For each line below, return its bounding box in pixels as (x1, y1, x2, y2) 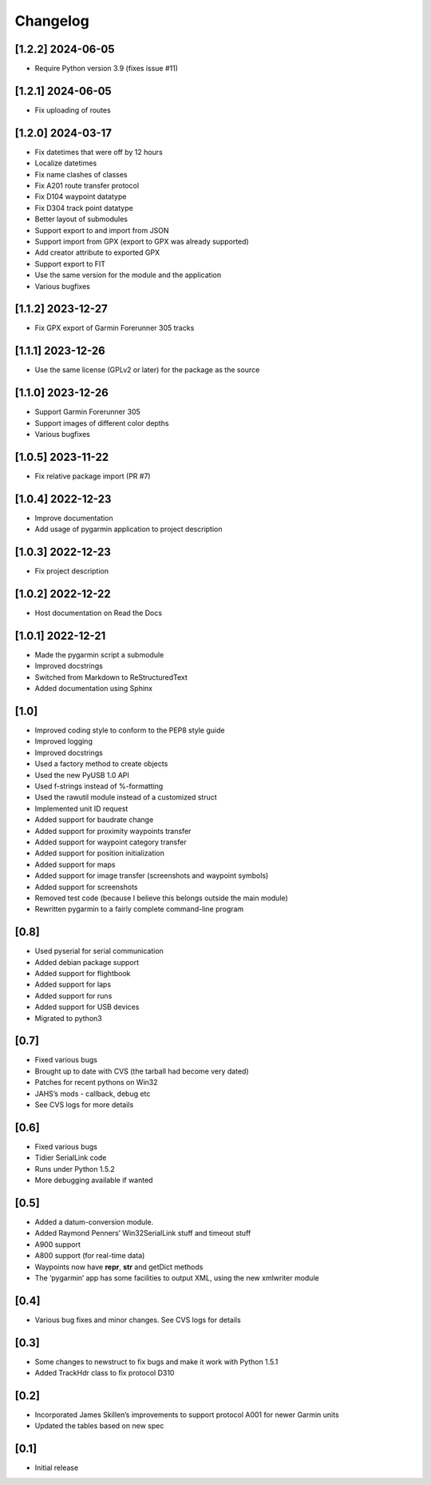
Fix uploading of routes (34, 105, 111, 115)
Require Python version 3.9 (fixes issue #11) (34, 64, 179, 73)
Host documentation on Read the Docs (34, 608, 163, 618)
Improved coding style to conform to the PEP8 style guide (34, 725, 225, 735)
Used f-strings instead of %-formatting (34, 781, 164, 791)
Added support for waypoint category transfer (34, 837, 187, 847)
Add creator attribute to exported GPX (34, 248, 160, 257)
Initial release (34, 1463, 79, 1473)
